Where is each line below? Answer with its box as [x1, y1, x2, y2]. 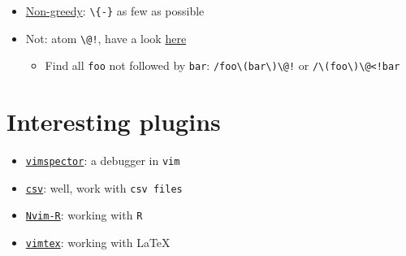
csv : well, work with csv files [25, 179, 183, 196]
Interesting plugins [6, 105, 221, 138]
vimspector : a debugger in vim [25, 152, 180, 169]
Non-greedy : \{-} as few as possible [25, 2, 205, 19]
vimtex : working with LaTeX [25, 234, 171, 251]
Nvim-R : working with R [25, 206, 143, 223]
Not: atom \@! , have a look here [25, 29, 187, 46]
